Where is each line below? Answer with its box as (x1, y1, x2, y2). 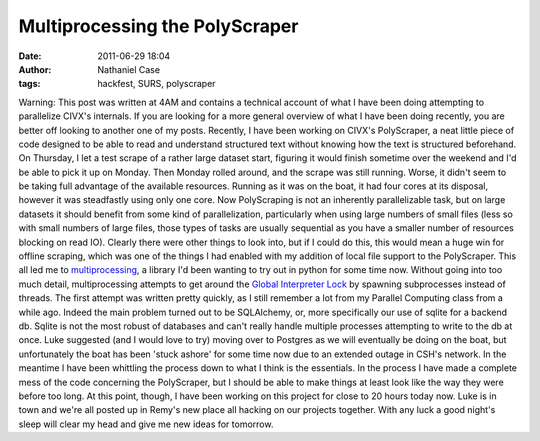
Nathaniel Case (97, 63, 160, 75)
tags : (18, 78, 41, 90)
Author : (18, 63, 52, 75)
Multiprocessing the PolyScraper (18, 15, 299, 37)
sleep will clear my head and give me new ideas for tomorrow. (18, 418, 274, 430)
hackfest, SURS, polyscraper (97, 78, 216, 90)
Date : (18, 50, 42, 62)
